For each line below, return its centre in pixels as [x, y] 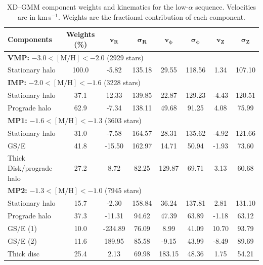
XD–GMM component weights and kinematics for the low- [98, 7]
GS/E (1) [22, 228]
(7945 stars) [123, 190]
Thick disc [24, 253]
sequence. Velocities [226, 7]
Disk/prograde [30, 167]
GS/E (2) [22, 240]
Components [30, 39]
